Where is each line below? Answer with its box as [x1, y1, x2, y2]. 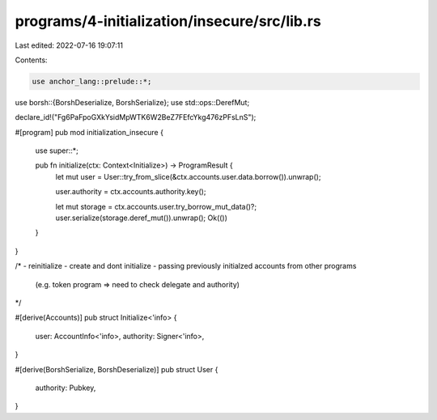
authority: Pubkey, [35, 383, 96, 392]
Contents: [15, 55, 48, 65]
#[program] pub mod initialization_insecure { [15, 127, 163, 137]
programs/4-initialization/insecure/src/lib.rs [15, 12, 321, 30]
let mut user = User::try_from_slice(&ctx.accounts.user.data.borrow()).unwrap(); [55, 172, 321, 181]
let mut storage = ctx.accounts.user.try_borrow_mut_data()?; [55, 202, 257, 211]
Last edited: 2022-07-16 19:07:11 [15, 40, 123, 50]
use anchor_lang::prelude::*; [32, 77, 152, 86]
